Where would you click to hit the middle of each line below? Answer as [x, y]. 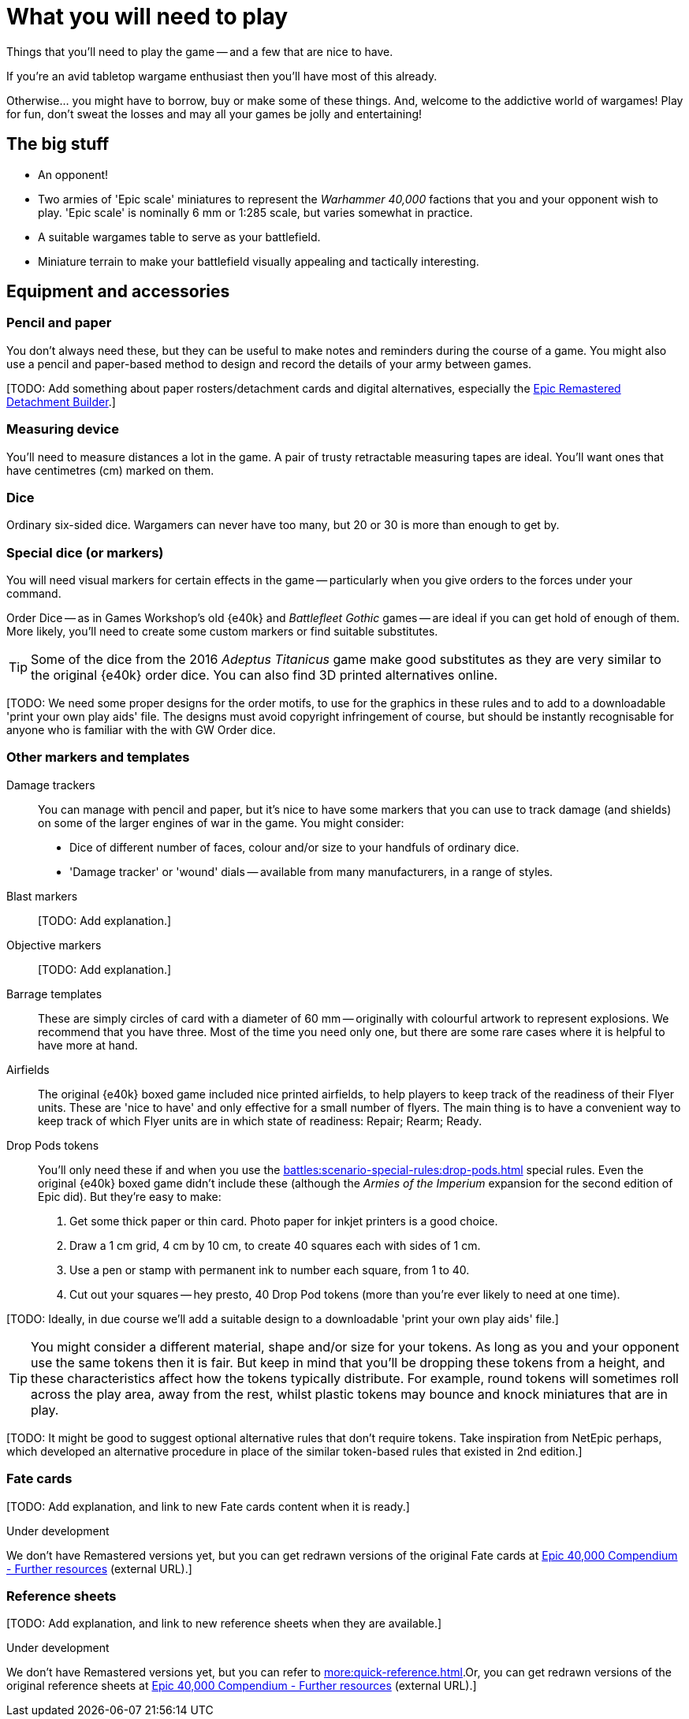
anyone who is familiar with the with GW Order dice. [141, 730]
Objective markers [54, 945]
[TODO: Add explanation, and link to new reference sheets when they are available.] [224, 1624]
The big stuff [58, 144]
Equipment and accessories [118, 292]
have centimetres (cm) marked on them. [110, 470]
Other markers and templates [98, 757]
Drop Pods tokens [53, 1145]
